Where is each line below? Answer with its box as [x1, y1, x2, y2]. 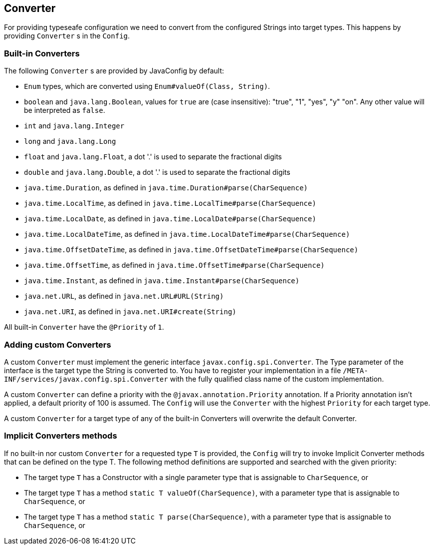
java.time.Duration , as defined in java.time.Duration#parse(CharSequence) [24, 183, 308, 192]
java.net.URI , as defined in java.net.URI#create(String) [24, 307, 236, 316]
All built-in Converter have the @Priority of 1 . [4, 323, 164, 332]
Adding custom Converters [4, 339, 111, 350]
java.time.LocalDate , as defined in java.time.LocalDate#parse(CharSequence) [24, 214, 316, 223]
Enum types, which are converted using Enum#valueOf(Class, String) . [24, 82, 270, 91]
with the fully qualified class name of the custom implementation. [170, 374, 384, 383]
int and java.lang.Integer [24, 121, 125, 130]
